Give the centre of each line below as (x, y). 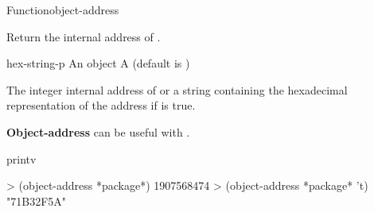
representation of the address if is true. (101, 105)
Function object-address (63, 10)
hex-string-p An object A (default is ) (98, 63)
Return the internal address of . (84, 36)
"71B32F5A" (37, 200)
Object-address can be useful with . (98, 131)
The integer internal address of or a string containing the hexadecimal (177, 89)
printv (21, 158)
